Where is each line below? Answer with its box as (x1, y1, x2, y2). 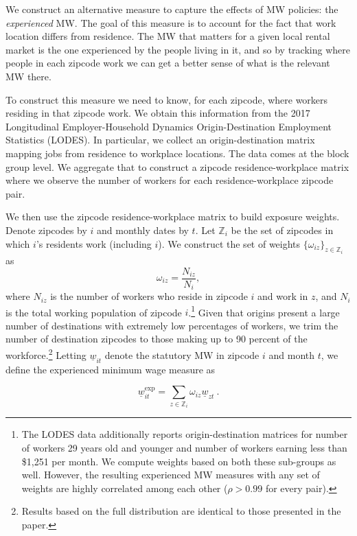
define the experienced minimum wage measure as (5, 362, 216, 376)
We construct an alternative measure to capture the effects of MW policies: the (5, 2, 338, 16)
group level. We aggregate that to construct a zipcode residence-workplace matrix (5, 159, 349, 174)
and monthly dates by (97, 222, 189, 237)
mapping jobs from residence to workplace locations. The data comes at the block (5, 145, 349, 160)
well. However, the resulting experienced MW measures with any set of (21, 467, 320, 482)
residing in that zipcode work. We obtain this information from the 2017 (5, 106, 310, 120)
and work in (257, 289, 308, 303)
